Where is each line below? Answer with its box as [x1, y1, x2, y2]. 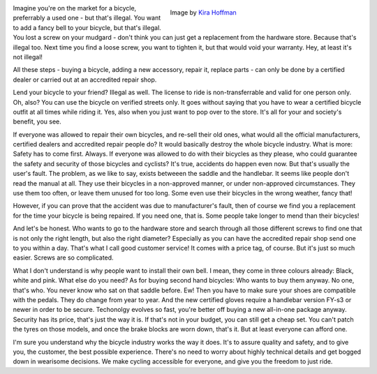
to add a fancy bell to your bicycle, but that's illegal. [13, 23, 162, 31]
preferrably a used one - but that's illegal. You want [13, 14, 161, 22]
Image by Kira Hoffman [170, 8, 237, 17]
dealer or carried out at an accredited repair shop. [13, 75, 157, 84]
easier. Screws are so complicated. [13, 253, 114, 262]
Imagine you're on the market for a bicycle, [13, 4, 137, 12]
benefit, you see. [13, 117, 62, 126]
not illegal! [13, 52, 43, 61]
